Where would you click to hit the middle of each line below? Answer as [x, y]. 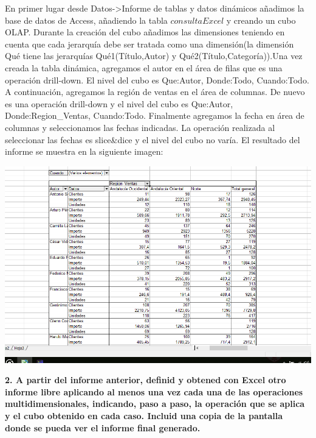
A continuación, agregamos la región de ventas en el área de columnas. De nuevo [155, 92]
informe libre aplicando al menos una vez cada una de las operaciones [154, 391]
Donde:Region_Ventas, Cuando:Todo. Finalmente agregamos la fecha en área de [155, 115]
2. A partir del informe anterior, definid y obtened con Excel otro [146, 380]
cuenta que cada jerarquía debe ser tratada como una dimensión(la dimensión [149, 44]
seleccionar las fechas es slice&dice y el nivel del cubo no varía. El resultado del [153, 139]
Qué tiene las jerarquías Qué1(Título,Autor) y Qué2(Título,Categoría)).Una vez [154, 56]
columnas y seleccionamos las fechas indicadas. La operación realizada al [140, 127]
